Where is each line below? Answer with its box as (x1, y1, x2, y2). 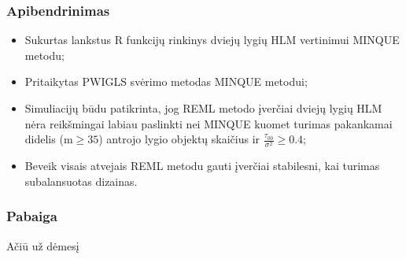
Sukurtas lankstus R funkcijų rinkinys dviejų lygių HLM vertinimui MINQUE (24, 31, 400, 48)
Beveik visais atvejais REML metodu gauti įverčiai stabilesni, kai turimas (24, 157, 380, 174)
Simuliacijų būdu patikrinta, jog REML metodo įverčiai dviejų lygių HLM (24, 100, 382, 116)
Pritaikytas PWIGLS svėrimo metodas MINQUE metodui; (24, 73, 308, 90)
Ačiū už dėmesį (6, 237, 79, 253)
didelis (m (24, 131, 73, 147)
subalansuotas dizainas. (24, 172, 138, 189)
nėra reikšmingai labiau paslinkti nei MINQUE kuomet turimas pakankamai (24, 115, 393, 131)
